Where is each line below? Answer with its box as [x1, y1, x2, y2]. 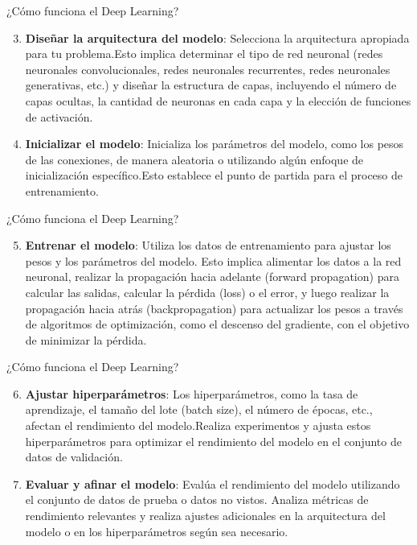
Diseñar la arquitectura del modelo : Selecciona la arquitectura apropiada [25, 29, 410, 46]
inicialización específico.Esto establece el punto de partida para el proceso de [25, 167, 403, 184]
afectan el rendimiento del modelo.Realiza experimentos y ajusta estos [25, 417, 371, 434]
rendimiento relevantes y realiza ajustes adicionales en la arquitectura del [25, 507, 386, 524]
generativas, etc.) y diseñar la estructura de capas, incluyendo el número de [25, 76, 397, 93]
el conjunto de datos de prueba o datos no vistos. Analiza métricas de [25, 491, 369, 508]
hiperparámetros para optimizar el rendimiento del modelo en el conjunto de [25, 432, 402, 449]
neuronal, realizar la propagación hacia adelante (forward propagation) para [25, 268, 399, 285]
